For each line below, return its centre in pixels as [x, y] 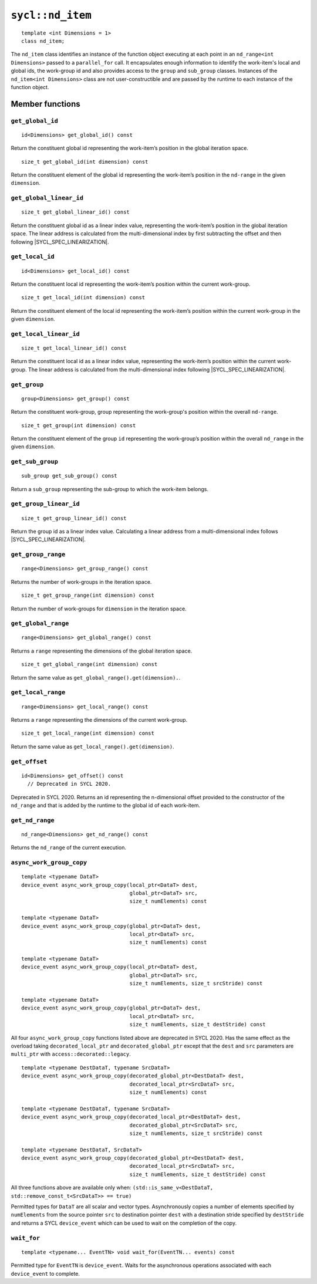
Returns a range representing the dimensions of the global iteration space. [102, 651]
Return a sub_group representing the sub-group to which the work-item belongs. [109, 489]
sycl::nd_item [51, 15]
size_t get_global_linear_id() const [76, 212]
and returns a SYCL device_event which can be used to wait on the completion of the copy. [124, 1223]
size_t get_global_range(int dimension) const [90, 664]
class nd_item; [43, 41]
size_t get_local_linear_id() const [74, 348]
